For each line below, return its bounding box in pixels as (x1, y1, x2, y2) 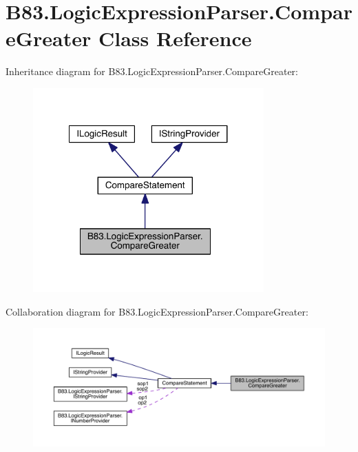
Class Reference (98, 24, 252, 52)
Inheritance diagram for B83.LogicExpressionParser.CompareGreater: (6, 64, 298, 79)
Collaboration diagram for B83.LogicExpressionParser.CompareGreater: (6, 304, 308, 318)
